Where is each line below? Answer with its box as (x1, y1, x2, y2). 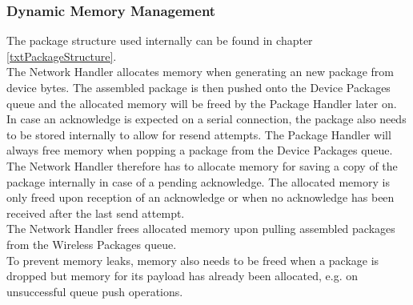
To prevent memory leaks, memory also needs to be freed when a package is (6, 251, 379, 268)
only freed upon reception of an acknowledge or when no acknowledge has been (6, 189, 395, 206)
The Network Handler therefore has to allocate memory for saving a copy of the (6, 157, 398, 174)
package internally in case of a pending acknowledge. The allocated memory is (6, 173, 390, 190)
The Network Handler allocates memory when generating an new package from (6, 63, 395, 80)
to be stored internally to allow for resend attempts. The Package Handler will (6, 126, 391, 142)
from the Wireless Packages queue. (6, 235, 177, 252)
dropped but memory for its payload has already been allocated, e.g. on (6, 267, 359, 284)
